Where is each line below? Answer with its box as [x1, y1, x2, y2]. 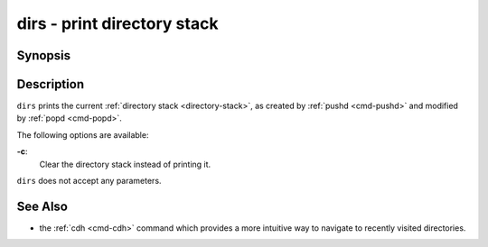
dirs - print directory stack [16, 14, 219, 33]
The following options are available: [16, 129, 149, 140]
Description [16, 77, 85, 92]
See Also [16, 198, 68, 214]
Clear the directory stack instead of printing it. [39, 159, 211, 169]
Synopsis [16, 48, 71, 63]
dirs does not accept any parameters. [16, 176, 162, 187]
